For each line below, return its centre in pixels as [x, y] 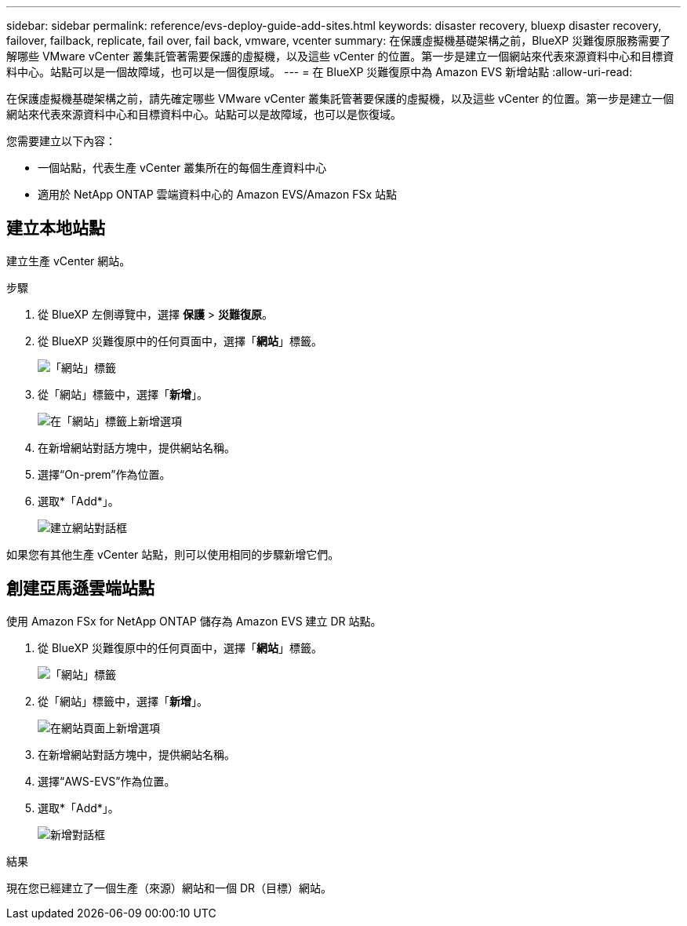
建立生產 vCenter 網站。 [69, 261]
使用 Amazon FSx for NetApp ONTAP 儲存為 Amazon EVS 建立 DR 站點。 [194, 621]
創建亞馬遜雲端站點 [80, 589]
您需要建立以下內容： [61, 141]
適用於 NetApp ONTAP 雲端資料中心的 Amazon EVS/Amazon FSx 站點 [217, 194]
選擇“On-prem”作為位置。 [104, 474]
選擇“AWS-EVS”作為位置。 [107, 781]
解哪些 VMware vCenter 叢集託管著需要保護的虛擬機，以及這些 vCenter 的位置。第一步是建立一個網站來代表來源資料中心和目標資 [340, 56]
